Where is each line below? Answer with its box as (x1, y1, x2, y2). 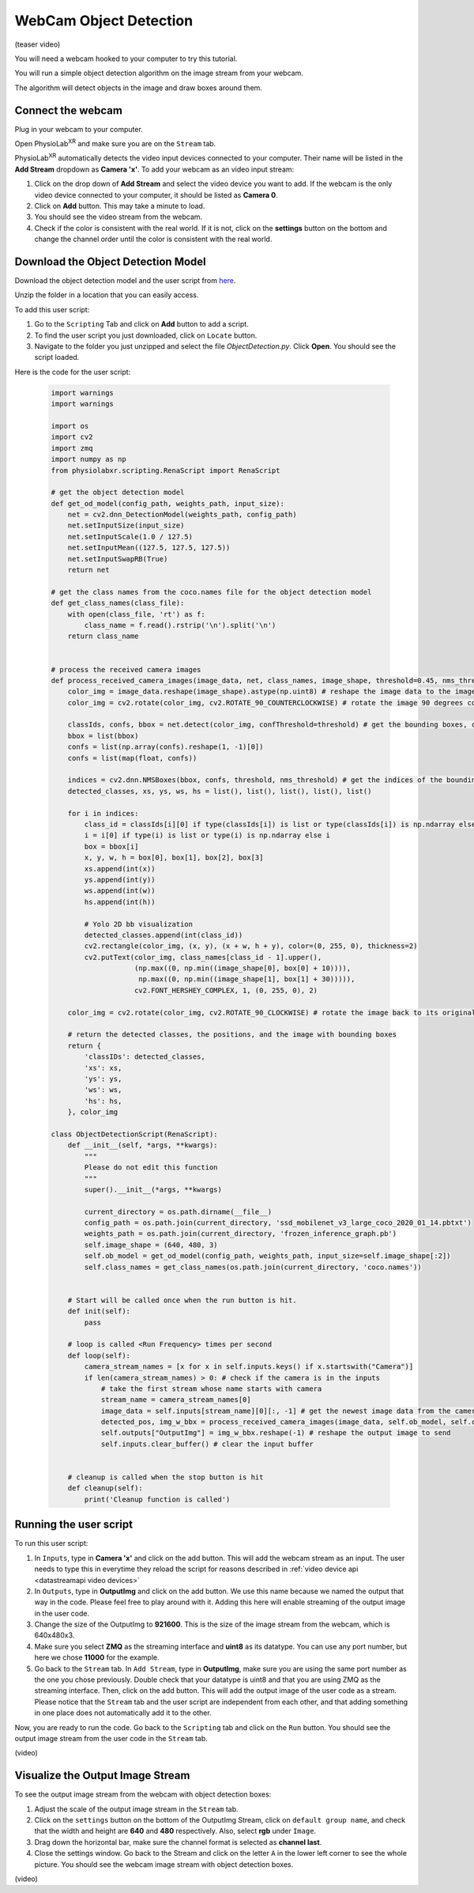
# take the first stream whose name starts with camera (100, 1384, 322, 1393)
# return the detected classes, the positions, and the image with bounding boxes (67, 1030, 397, 1039)
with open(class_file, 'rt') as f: (67, 610, 205, 618)
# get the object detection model (51, 488, 185, 497)
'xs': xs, (84, 1064, 122, 1072)
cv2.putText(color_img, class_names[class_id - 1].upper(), (84, 953, 322, 962)
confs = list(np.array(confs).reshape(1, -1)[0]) (67, 742, 264, 751)
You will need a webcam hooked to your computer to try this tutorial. (14, 54, 238, 63)
